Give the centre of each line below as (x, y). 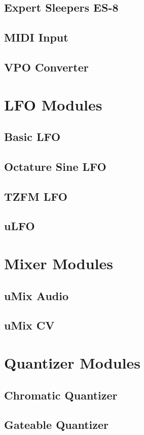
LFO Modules (53, 104)
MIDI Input (36, 37)
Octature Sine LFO (55, 166)
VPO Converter (46, 67)
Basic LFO (32, 137)
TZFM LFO (36, 196)
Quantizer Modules (72, 362)
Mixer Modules (59, 263)
